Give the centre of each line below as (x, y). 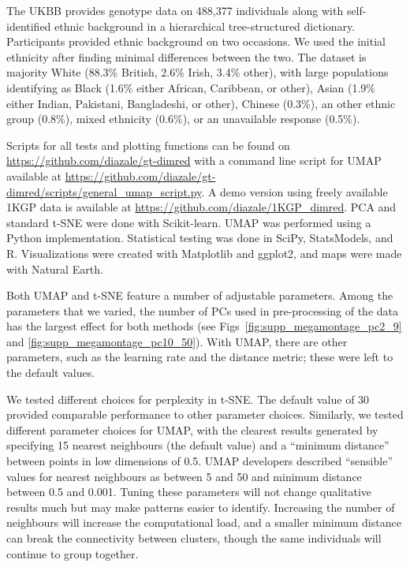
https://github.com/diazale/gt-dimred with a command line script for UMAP (194, 160)
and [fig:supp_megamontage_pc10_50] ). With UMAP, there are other (177, 341)
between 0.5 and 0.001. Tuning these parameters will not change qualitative (189, 492)
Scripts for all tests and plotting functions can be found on (148, 145)
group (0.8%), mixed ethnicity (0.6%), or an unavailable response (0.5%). (183, 119)
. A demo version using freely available (294, 191)
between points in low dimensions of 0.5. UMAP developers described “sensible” (200, 461)
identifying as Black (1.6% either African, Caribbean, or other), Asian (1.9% (191, 87)
